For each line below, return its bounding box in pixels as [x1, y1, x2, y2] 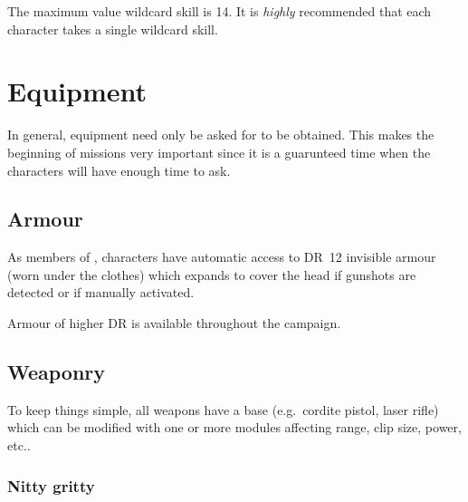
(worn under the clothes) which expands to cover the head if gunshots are [7, 265, 416, 284]
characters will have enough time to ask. [7, 160, 231, 179]
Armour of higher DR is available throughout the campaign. [7, 314, 341, 333]
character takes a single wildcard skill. [7, 19, 218, 38]
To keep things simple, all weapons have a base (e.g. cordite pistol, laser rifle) [7, 400, 439, 419]
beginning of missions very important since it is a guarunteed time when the [7, 142, 431, 161]
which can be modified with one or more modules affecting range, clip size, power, [7, 418, 462, 437]
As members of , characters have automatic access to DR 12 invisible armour [7, 247, 436, 266]
